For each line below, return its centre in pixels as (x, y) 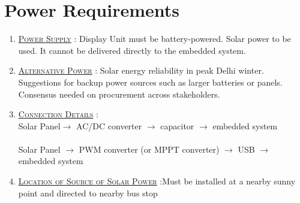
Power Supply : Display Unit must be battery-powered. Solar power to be (154, 39)
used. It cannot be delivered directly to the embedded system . (132, 50)
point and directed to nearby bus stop (88, 193)
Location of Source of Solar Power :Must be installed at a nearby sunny (157, 181)
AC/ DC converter (109, 125)
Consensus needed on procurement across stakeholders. (119, 94)
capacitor (177, 125)
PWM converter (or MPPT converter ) (149, 149)
